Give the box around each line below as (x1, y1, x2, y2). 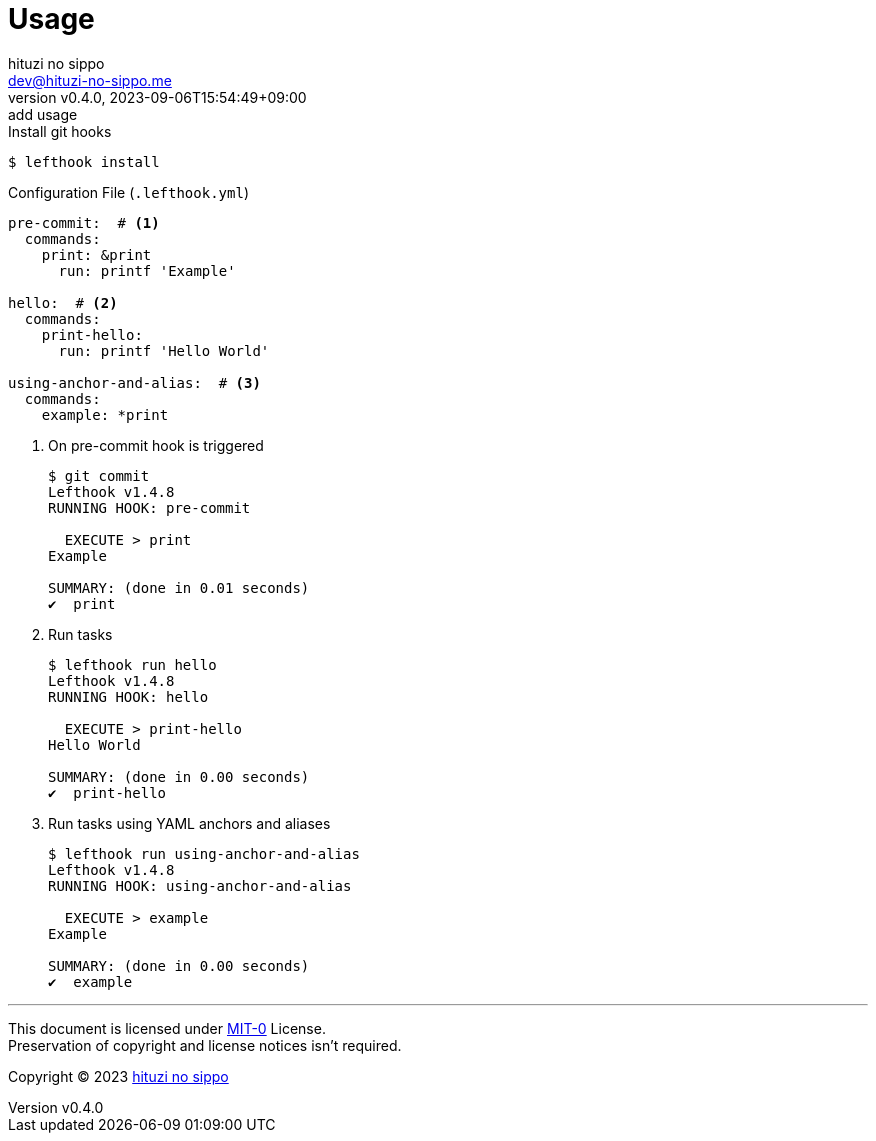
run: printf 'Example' (58, 262, 236, 279)
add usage (8, 105, 78, 123)
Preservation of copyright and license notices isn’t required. (8, 1036, 402, 1054)
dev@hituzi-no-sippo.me (8, 71, 172, 89)
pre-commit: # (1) (8, 214, 160, 231)
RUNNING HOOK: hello (48, 688, 209, 705)
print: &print (41, 246, 152, 263)
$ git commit (48, 467, 150, 484)
